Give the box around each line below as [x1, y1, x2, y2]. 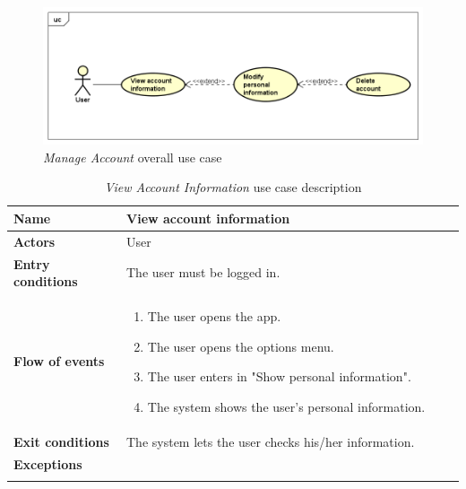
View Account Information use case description [104, 178, 362, 196]
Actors [13, 231, 56, 250]
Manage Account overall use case [43, 147, 222, 166]
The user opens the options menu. [147, 336, 334, 355]
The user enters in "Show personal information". [147, 367, 411, 386]
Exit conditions [13, 432, 109, 450]
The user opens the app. [147, 307, 281, 326]
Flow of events [13, 352, 105, 371]
